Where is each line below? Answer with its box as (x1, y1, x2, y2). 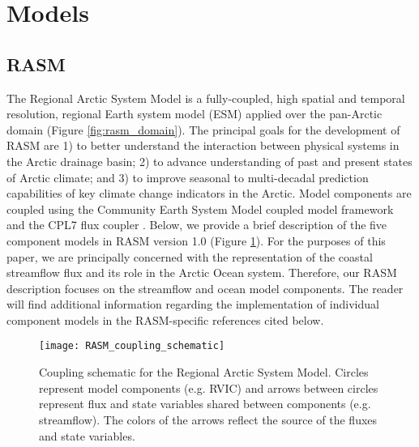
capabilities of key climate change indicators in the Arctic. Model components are (6, 185, 412, 202)
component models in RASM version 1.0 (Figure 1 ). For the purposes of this (6, 232, 386, 249)
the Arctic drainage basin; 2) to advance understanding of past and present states (6, 152, 413, 169)
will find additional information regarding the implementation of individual (6, 296, 379, 313)
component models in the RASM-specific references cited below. (6, 311, 324, 328)
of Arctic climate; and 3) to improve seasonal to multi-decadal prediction (6, 168, 369, 185)
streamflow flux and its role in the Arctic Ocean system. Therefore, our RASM (6, 264, 397, 281)
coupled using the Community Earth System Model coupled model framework (6, 200, 394, 217)
